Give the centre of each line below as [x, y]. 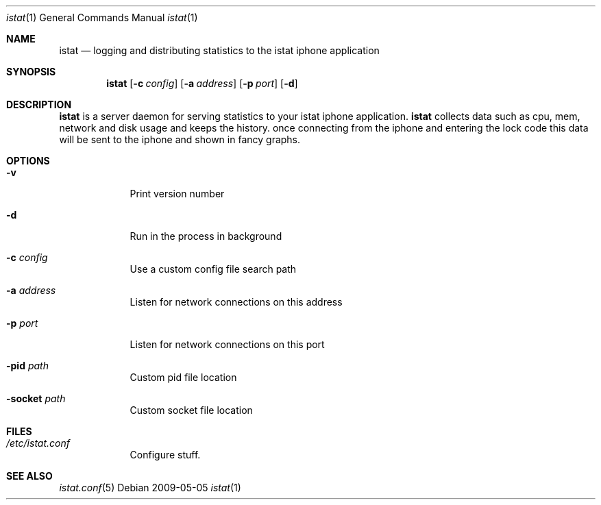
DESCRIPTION [39, 104]
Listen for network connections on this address [236, 302]
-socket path [36, 398]
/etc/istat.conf [38, 443]
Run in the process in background [206, 236]
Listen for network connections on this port [227, 344]
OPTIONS [28, 161]
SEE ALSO [29, 476]
